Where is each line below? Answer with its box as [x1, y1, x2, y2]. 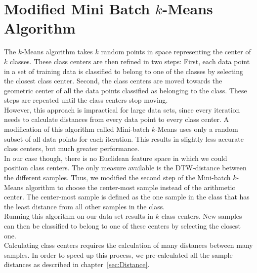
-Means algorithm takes [22, 46, 93, 57]
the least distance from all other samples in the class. [4, 201, 165, 211]
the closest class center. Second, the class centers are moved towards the [4, 76, 222, 86]
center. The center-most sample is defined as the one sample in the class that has [4, 192, 250, 202]
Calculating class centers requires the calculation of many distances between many [4, 240, 253, 250]
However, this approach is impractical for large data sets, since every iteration [4, 104, 240, 115]
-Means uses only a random [155, 124, 238, 134]
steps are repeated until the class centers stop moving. [4, 95, 168, 105]
